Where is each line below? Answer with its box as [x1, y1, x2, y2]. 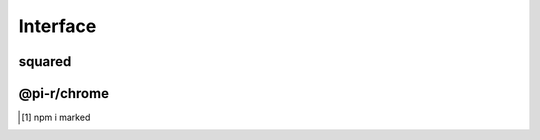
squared [18, 53, 72, 70]
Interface [18, 15, 97, 37]
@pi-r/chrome [18, 85, 110, 102]
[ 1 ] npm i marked [21, 111, 91, 124]
